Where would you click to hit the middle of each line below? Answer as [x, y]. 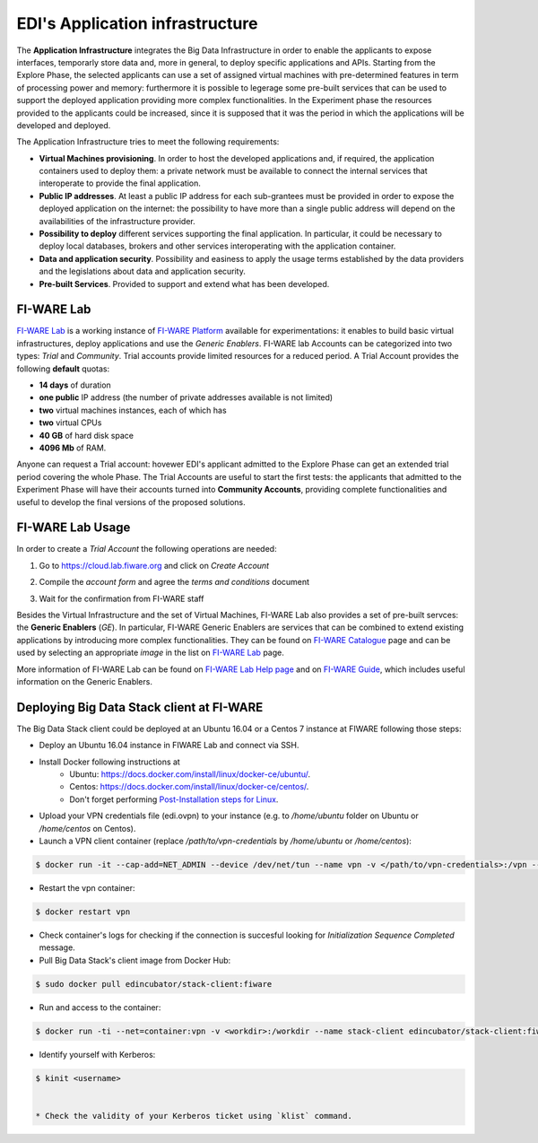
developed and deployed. [64, 125]
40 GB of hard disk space [87, 435]
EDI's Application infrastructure [137, 23]
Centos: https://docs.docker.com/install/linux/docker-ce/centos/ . [189, 787]
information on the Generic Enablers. [84, 681]
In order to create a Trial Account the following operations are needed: [147, 549]
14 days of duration [75, 385]
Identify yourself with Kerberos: [97, 1054]
